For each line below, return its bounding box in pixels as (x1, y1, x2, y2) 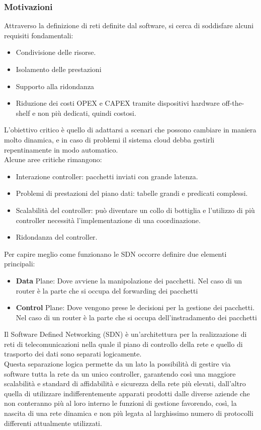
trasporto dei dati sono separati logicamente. (4, 348, 142, 359)
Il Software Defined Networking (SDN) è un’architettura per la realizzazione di (4, 329, 247, 339)
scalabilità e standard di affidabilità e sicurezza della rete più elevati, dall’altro (4, 378, 246, 389)
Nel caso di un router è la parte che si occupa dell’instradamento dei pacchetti (16, 312, 257, 322)
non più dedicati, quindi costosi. (38, 107, 136, 118)
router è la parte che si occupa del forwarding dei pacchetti (16, 285, 198, 296)
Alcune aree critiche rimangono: (4, 154, 102, 165)
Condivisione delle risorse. (16, 47, 96, 57)
